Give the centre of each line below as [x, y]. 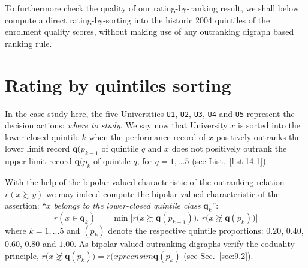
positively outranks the [258, 136]
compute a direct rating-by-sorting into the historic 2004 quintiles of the [138, 19]
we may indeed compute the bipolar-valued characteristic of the [163, 193]
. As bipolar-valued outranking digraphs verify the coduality [184, 243]
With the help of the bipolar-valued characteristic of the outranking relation [145, 181]
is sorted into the [269, 125]
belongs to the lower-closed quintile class [127, 205]
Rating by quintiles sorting [118, 84]
